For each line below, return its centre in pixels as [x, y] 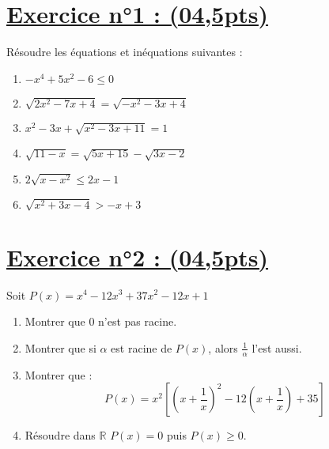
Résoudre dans [60, 435]
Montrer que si [61, 347]
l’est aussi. [277, 347]
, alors [223, 347]
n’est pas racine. [138, 321]
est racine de [142, 347]
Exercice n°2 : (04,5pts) [138, 257]
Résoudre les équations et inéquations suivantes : [125, 52]
